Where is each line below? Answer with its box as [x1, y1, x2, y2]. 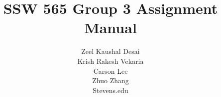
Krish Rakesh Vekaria [77, 55, 144, 66]
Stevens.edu [93, 85, 128, 95]
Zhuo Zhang [92, 75, 129, 86]
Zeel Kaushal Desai [81, 46, 140, 56]
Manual [84, 17, 137, 38]
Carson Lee [93, 65, 128, 76]
